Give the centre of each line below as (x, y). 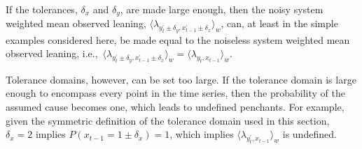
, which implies (202, 134)
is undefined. (309, 134)
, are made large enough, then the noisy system (222, 9)
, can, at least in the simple (279, 23)
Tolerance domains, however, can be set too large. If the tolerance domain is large (181, 79)
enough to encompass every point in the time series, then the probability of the (175, 93)
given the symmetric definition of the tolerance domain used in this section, (168, 120)
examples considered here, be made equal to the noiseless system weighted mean (178, 39)
